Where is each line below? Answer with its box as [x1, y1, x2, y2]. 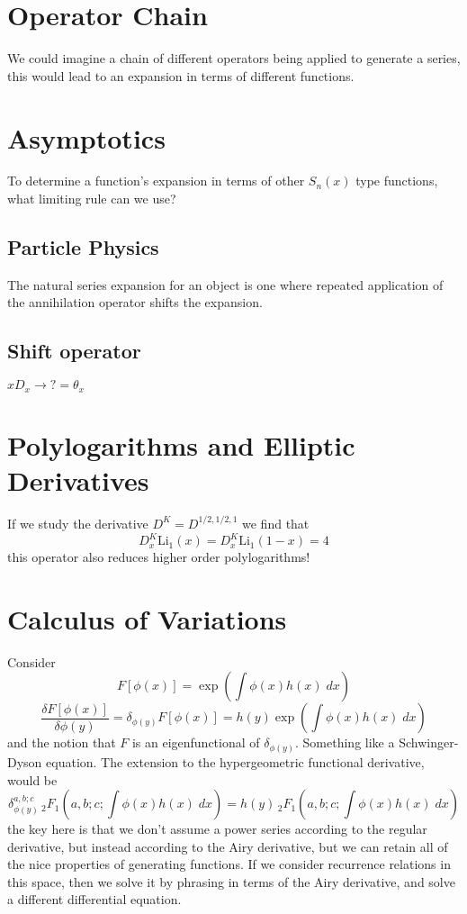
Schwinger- [399, 733, 459, 752]
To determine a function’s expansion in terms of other [7, 171, 305, 190]
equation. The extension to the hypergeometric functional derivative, [46, 752, 425, 771]
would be [7, 770, 58, 789]
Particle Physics [7, 233, 159, 261]
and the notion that [7, 733, 116, 752]
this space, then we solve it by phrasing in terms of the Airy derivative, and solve [7, 872, 455, 891]
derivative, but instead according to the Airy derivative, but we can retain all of [7, 837, 448, 855]
